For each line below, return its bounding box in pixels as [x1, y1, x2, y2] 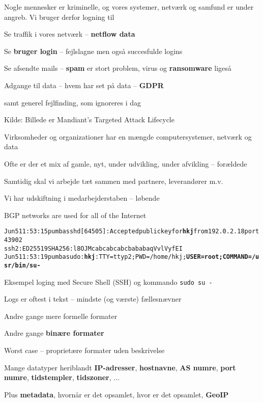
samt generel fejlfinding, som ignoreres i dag [4, 97, 141, 108]
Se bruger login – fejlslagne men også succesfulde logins [4, 45, 183, 56]
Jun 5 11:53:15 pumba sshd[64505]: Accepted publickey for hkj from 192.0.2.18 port [4, 228, 259, 235]
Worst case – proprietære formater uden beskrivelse [4, 345, 165, 356]
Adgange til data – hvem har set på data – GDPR [4, 79, 164, 90]
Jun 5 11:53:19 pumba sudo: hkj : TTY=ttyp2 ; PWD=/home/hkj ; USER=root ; [4, 253, 223, 261]
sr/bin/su [4, 261, 37, 269]
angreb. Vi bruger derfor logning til [4, 11, 114, 22]
